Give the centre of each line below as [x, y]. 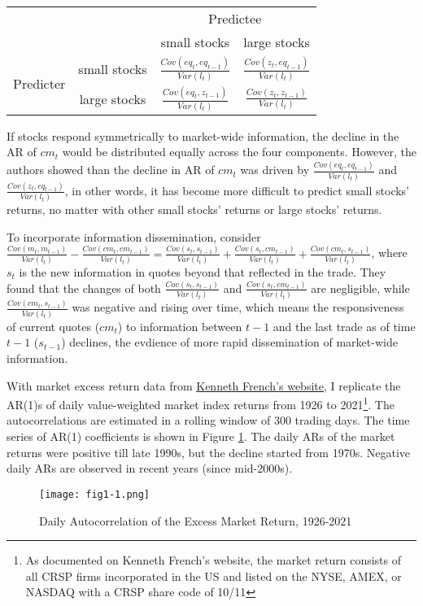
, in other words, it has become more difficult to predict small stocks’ [237, 190]
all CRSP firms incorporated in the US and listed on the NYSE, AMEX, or [214, 575]
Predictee [235, 18]
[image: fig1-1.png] [95, 494]
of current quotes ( [53, 326]
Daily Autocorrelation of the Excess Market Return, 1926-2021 [196, 520]
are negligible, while [360, 288]
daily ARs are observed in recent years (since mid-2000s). [150, 468]
